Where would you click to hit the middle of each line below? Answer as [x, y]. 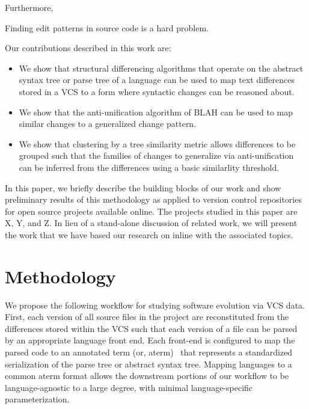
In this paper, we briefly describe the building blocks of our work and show [143, 187]
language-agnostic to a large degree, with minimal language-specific [129, 387]
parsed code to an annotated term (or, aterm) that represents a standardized [149, 352]
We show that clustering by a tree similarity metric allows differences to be [157, 143]
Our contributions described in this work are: [88, 48]
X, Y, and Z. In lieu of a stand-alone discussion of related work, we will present [151, 223]
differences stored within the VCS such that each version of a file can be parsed [151, 328]
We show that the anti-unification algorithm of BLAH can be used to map [156, 112]
